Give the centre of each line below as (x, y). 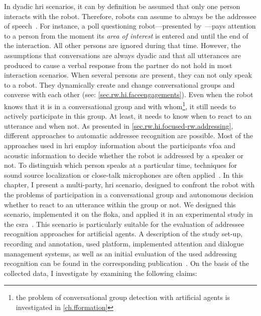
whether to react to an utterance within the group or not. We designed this (120, 204)
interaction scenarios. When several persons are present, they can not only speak (128, 75)
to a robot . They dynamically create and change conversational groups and (119, 84)
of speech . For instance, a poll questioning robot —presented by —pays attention (130, 26)
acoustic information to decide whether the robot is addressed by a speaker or (124, 155)
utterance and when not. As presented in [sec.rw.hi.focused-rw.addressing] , (119, 125)
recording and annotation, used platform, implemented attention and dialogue (124, 243)
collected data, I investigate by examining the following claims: (101, 273)
